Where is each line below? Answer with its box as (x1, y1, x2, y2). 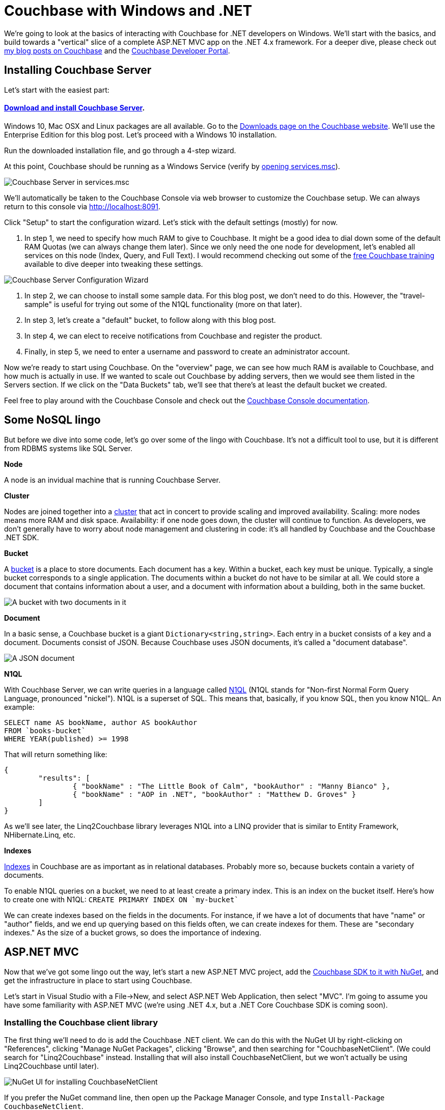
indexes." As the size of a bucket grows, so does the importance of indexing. (4, 928, 262, 937)
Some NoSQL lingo (4, 413, 101, 427)
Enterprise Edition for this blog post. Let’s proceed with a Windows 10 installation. (4, 130, 277, 139)
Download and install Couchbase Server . (4, 103, 145, 113)
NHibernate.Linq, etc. (4, 830, 76, 839)
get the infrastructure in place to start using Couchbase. (4, 976, 192, 985)
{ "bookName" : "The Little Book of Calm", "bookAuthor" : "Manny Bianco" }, (72, 782, 391, 790)
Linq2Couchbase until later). (4, 1062, 99, 1071)
